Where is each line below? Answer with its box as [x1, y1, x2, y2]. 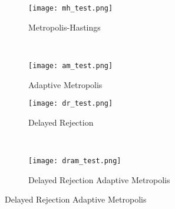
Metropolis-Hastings [28, 21, 101, 33]
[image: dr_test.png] [28, 99, 113, 108]
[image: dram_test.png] [28, 156, 121, 165]
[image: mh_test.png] [28, 4, 113, 12]
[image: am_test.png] [28, 61, 113, 70]
